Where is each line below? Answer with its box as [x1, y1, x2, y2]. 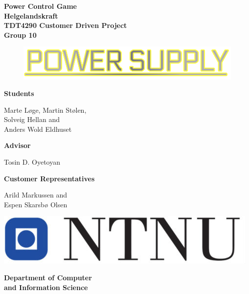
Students [4, 88, 34, 98]
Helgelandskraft [4, 10, 58, 21]
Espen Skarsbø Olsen [4, 199, 68, 209]
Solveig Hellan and [4, 114, 60, 124]
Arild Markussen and [4, 190, 67, 200]
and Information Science [4, 282, 88, 292]
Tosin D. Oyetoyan [4, 156, 60, 167]
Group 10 [4, 29, 37, 40]
